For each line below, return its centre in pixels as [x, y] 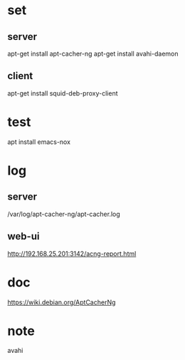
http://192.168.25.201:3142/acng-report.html [72, 253]
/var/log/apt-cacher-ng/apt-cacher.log [64, 214]
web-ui [23, 236]
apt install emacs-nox [39, 142]
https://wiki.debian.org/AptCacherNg [62, 302]
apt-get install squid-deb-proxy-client [63, 93]
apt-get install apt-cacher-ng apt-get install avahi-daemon [93, 53]
